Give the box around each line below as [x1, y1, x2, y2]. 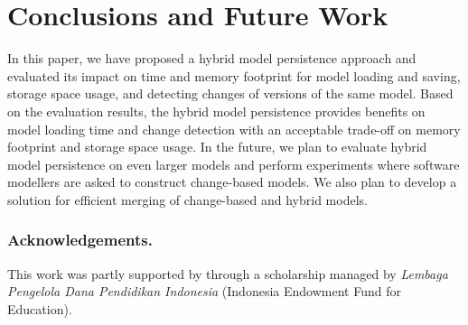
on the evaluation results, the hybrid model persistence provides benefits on [7, 101, 426, 120]
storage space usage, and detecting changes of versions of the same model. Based [7, 84, 454, 103]
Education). [7, 299, 72, 318]
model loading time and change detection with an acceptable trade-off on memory [7, 119, 461, 138]
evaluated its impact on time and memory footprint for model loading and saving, [7, 66, 461, 85]
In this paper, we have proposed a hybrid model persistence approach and [7, 49, 417, 68]
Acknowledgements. [7, 228, 153, 251]
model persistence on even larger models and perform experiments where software [7, 154, 460, 173]
